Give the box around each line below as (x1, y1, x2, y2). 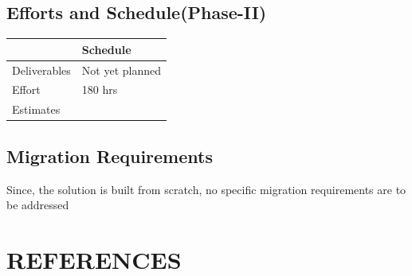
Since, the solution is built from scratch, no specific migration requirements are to (6, 181, 406, 197)
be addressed (6, 196, 69, 213)
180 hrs (81, 81, 118, 98)
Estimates (12, 101, 61, 118)
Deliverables (12, 61, 71, 78)
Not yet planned (81, 61, 161, 78)
